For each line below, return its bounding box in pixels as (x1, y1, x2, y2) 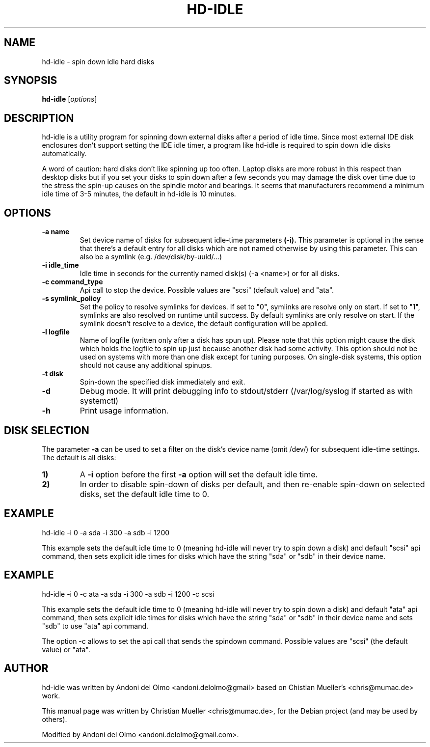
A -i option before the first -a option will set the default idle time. (80, 469, 318, 479)
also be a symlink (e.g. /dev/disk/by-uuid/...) (80, 252, 222, 261)
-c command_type (42, 277, 103, 286)
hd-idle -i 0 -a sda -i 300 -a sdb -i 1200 (42, 528, 170, 537)
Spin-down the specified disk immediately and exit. (80, 378, 245, 387)
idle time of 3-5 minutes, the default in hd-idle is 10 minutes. (42, 190, 236, 198)
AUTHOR (4, 662, 49, 675)
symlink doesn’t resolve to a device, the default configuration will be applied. (80, 319, 328, 328)
